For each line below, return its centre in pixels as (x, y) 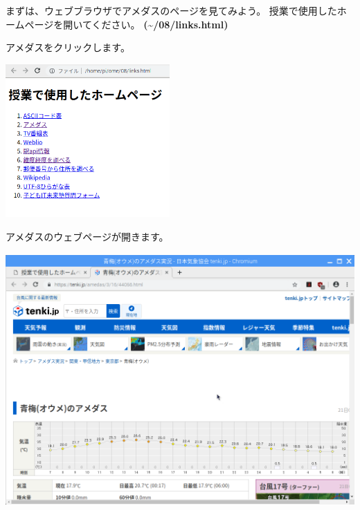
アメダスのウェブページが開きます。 (87, 236)
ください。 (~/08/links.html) (160, 24)
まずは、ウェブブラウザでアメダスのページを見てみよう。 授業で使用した (171, 10)
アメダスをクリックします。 (68, 47)
